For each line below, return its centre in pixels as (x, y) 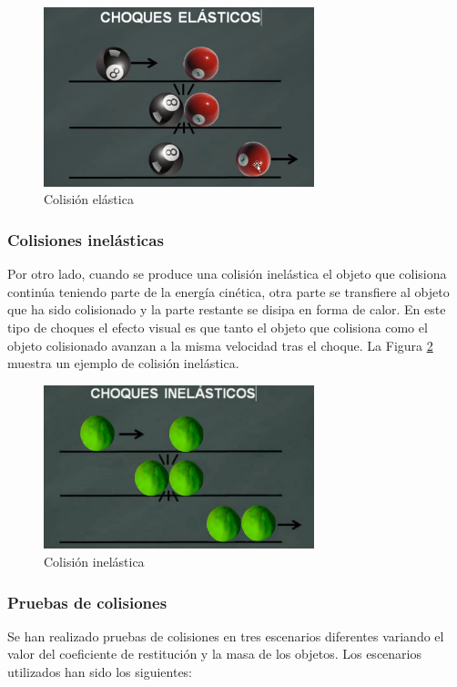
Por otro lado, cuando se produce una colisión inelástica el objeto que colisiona (227, 274)
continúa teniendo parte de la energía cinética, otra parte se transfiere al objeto (228, 291)
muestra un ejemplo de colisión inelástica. (123, 363)
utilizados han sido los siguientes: (100, 672)
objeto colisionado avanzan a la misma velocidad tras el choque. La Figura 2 (220, 345)
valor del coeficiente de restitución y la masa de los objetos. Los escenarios (214, 654)
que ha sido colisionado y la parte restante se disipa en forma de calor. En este (227, 309)
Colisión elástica (89, 199)
